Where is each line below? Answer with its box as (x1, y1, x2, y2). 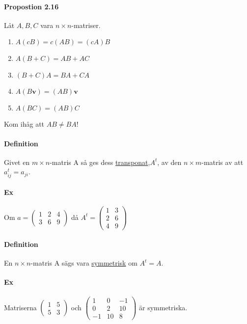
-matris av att (201, 157, 244, 167)
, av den (157, 157, 182, 167)
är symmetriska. (139, 302, 188, 312)
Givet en (4, 157, 30, 167)
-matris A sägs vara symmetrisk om (30, 258, 137, 268)
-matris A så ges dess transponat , (50, 157, 150, 167)
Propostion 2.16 (4, 1, 59, 11)
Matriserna (4, 302, 37, 312)
